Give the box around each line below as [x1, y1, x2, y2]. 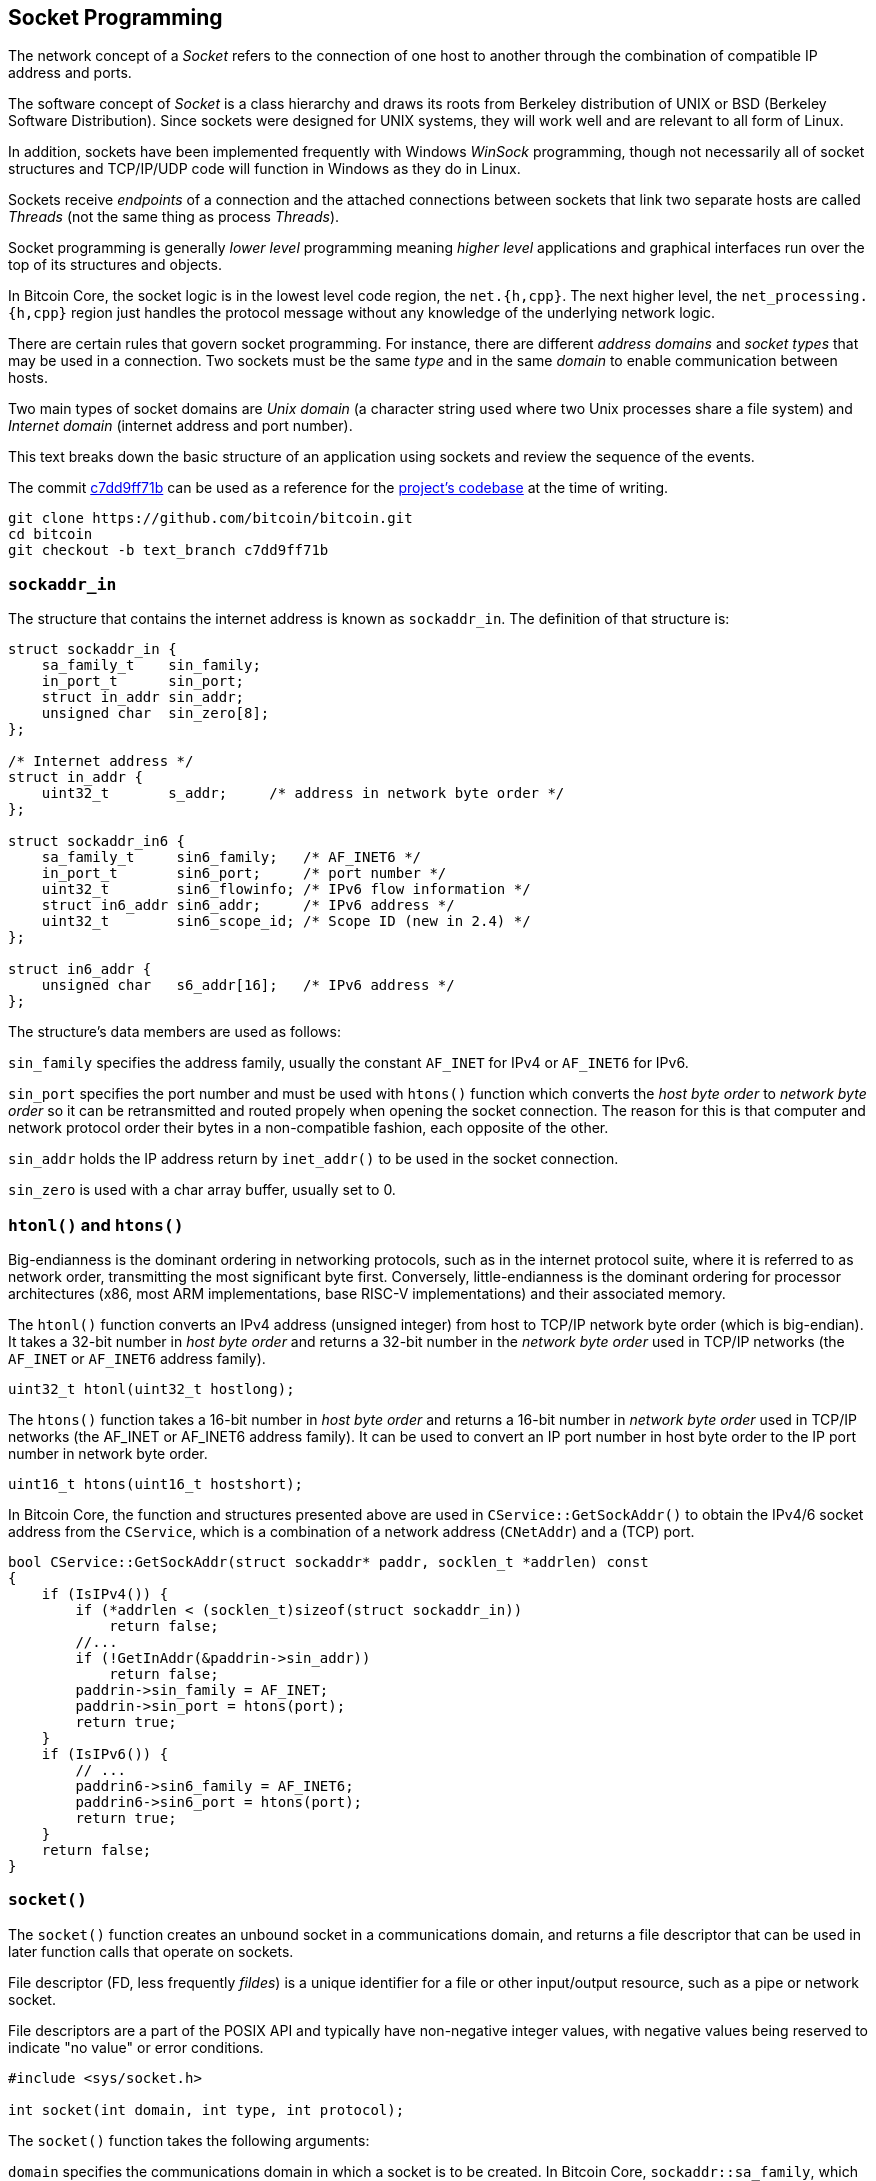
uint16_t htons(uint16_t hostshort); [8, 1475, 304, 1492]
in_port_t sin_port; [41, 673, 245, 690]
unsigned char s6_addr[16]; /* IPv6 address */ [41, 977, 455, 994]
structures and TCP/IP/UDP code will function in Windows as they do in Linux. [8, 160, 521, 178]
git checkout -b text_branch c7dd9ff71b [8, 542, 329, 559]
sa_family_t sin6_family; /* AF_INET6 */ [41, 849, 422, 866]
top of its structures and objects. [8, 256, 222, 274]
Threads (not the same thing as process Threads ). [8, 208, 340, 226]
